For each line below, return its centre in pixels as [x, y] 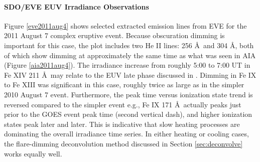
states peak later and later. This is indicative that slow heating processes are [122, 124]
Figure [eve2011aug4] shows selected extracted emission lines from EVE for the [125, 25]
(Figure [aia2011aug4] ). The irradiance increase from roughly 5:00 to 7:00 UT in [127, 65]
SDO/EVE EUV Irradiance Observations [77, 6]
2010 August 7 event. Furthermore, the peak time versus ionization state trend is [128, 94]
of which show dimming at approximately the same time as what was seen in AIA [130, 55]
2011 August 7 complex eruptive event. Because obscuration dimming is [114, 35]
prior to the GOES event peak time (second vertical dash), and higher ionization [128, 114]
